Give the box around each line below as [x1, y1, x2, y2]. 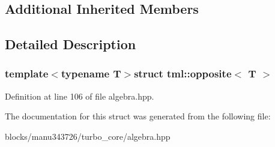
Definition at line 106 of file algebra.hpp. [5, 89, 154, 102]
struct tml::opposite [134, 66, 232, 81]
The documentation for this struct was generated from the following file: [5, 110, 271, 122]
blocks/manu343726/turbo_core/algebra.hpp [5, 130, 171, 142]
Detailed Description [5, 35, 136, 53]
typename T [61, 66, 121, 81]
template [5, 66, 49, 81]
